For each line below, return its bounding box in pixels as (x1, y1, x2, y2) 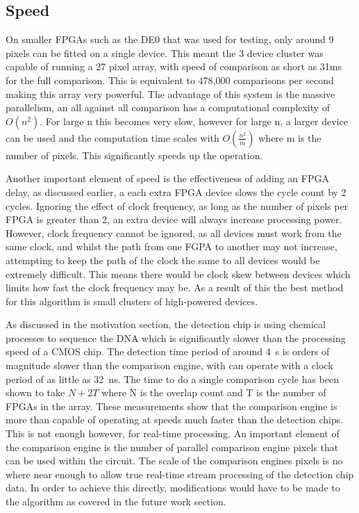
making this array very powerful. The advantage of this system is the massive (6, 86, 335, 101)
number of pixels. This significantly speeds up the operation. (6, 147, 263, 162)
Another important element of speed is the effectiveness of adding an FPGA (6, 171, 329, 186)
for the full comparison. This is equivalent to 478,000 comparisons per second (6, 72, 334, 87)
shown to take (6, 385, 65, 400)
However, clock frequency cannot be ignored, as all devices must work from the (6, 225, 342, 240)
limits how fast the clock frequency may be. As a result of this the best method (6, 280, 344, 295)
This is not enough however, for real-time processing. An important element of (6, 426, 340, 441)
